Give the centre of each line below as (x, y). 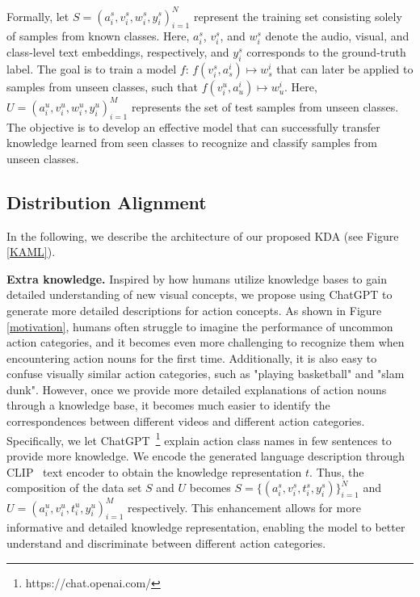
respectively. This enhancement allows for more (244, 507)
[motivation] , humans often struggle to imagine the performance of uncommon (200, 326)
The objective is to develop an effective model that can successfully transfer (193, 126)
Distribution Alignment (107, 202)
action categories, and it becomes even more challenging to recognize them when (206, 342)
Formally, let (38, 16)
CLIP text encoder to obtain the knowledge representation (154, 471)
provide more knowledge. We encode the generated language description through (206, 455)
